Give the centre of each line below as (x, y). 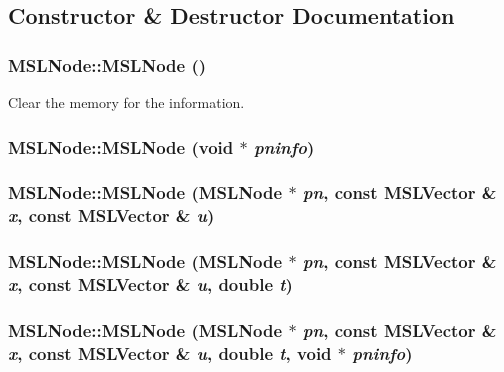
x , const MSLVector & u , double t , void (170, 352)
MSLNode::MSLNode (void (121, 146)
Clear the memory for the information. (126, 102)
